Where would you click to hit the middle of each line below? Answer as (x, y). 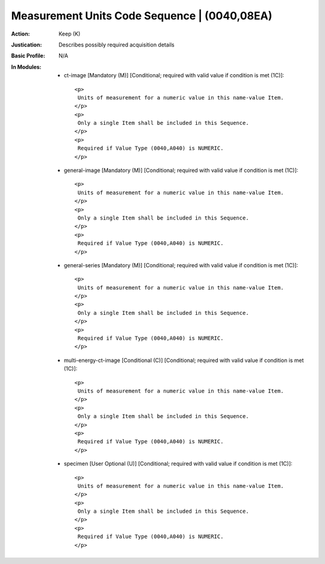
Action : (20, 34)
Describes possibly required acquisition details (116, 45)
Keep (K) (70, 34)
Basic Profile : (28, 56)
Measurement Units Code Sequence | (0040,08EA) (142, 16)
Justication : (26, 45)
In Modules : (26, 67)
